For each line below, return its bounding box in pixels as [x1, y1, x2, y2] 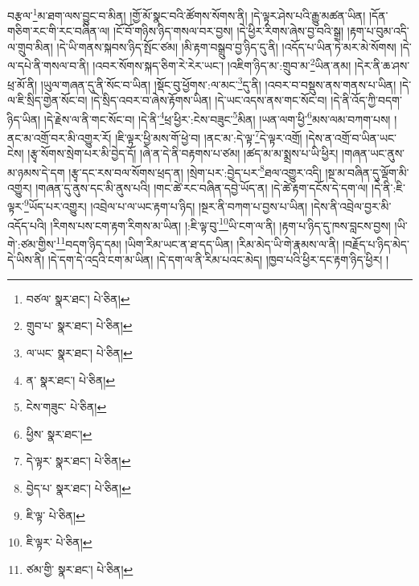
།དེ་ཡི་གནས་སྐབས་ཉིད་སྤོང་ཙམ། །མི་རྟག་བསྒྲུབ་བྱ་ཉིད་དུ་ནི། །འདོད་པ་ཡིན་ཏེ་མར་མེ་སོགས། [56, 38, 396, 55]
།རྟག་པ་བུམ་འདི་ [347, 23, 409, 39]
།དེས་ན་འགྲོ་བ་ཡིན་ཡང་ [306, 129, 396, 146]
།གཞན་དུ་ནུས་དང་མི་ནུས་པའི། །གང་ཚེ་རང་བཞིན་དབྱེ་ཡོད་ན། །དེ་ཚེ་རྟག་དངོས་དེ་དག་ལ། [35, 179, 368, 196]
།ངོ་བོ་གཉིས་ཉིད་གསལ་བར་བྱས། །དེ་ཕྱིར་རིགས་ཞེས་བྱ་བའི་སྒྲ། [113, 23, 344, 39]
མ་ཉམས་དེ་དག [7, 163, 65, 180]
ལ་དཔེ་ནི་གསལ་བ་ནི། [7, 57, 89, 74]
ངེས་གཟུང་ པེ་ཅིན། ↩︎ [26, 398, 107, 415]
